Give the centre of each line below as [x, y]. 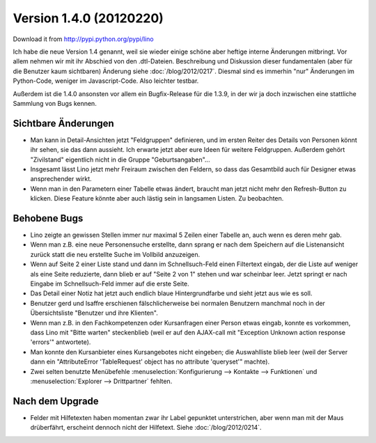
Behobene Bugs [48, 218]
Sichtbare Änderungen [63, 123]
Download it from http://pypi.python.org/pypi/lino [83, 39]
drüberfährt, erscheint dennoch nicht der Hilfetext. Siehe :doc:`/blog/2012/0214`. [146, 428]
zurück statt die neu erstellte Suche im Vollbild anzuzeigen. [115, 254]
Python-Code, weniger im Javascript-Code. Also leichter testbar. [106, 81]
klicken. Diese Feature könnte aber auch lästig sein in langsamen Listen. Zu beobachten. [157, 199]
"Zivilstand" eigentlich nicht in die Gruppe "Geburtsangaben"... [120, 160]
